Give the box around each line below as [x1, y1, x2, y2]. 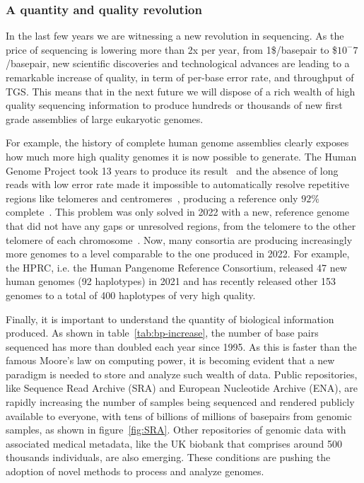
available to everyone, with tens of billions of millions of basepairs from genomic [6, 408, 352, 423]
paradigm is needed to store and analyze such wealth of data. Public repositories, [6, 366, 358, 381]
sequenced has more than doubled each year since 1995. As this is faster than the [6, 339, 357, 354]
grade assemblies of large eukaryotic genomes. [6, 111, 204, 126]
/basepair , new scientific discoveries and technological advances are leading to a [6, 56, 350, 71]
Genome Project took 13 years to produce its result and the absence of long [6, 163, 339, 178]
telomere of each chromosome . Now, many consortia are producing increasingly [6, 232, 353, 247]
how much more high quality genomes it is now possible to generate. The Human [6, 149, 357, 163]
